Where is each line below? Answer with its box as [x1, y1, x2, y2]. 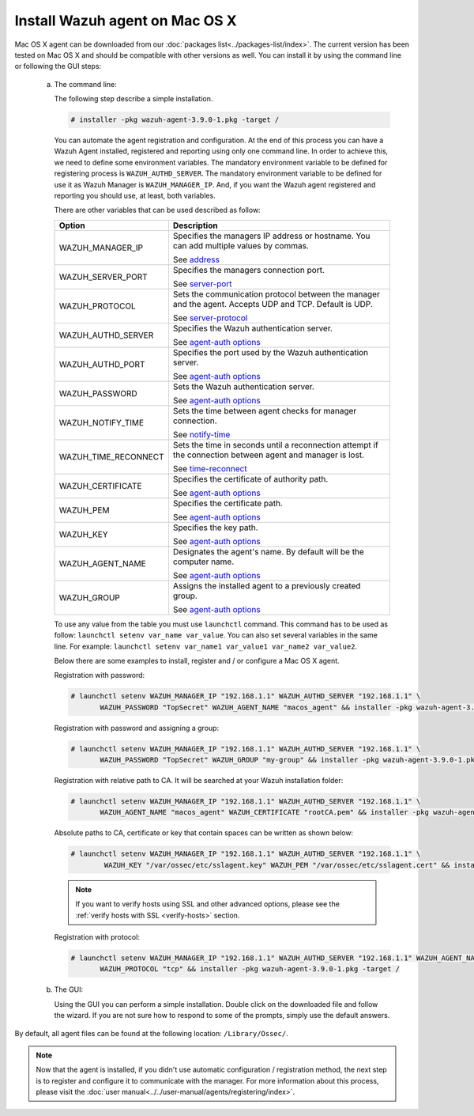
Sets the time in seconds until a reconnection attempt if [172, 439, 378, 450]
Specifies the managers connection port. [172, 264, 325, 275]
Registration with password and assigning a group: [54, 723, 220, 732]
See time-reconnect [172, 463, 248, 474]
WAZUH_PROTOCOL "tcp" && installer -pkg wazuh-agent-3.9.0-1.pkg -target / [100, 965, 401, 974]
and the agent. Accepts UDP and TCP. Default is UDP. [172, 298, 373, 309]
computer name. [172, 556, 235, 567]
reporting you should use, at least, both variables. [54, 191, 216, 201]
